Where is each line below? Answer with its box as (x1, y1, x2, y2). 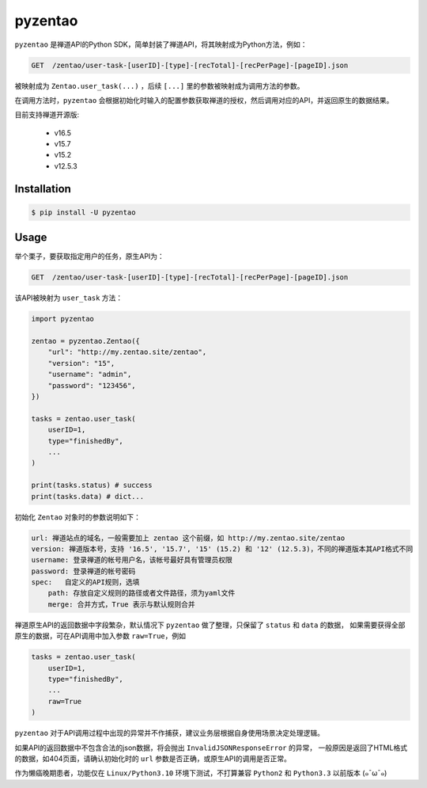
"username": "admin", (47, 370, 132, 379)
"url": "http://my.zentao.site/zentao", (47, 348, 207, 356)
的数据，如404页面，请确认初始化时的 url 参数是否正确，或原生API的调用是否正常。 (14, 753, 292, 763)
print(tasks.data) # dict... (31, 492, 145, 501)
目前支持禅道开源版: (14, 110, 80, 120)
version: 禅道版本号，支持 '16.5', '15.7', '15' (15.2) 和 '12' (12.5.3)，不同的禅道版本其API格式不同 (31, 544, 414, 554)
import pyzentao (31, 314, 95, 324)
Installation (14, 182, 71, 196)
